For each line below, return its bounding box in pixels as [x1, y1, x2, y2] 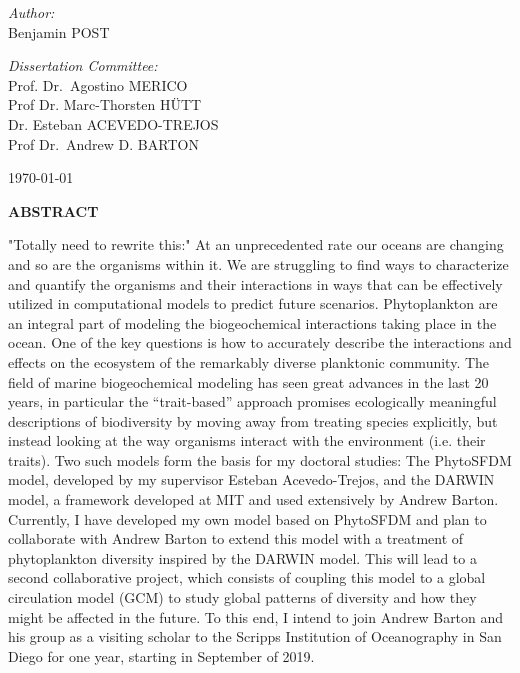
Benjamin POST [8, 21, 110, 42]
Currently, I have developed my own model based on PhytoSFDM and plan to [8, 508, 487, 529]
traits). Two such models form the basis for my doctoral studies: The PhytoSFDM [8, 449, 512, 470]
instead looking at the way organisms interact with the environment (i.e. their [8, 430, 486, 451]
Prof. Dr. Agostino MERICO [8, 74, 188, 95]
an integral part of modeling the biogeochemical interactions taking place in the [8, 312, 497, 333]
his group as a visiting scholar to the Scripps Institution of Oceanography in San [8, 626, 502, 647]
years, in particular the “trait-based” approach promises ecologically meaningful [8, 391, 497, 412]
